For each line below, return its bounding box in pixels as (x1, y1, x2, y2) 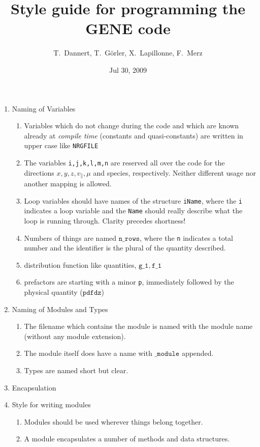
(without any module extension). (24, 330, 126, 341)
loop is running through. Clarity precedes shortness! (24, 215, 186, 226)
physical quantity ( (24, 287, 83, 297)
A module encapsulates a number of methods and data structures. (24, 433, 230, 444)
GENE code (85, 18, 171, 39)
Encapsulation (12, 382, 56, 393)
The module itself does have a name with (24, 348, 152, 358)
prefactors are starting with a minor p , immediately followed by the (24, 276, 234, 287)
